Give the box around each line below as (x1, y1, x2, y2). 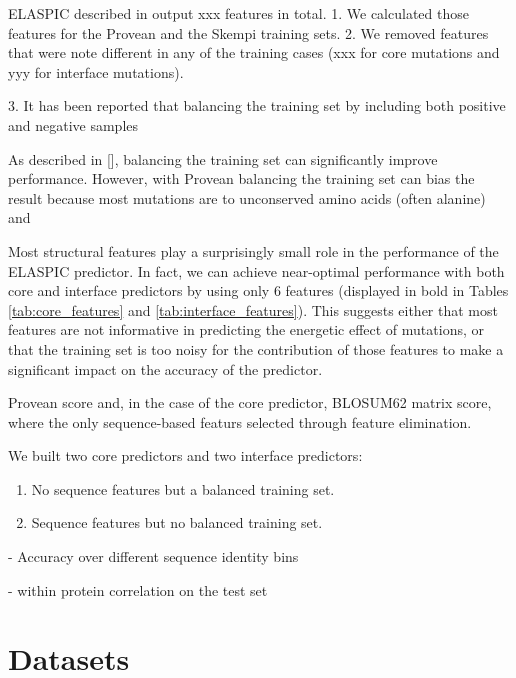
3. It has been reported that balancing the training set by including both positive (8, 95, 506, 116)
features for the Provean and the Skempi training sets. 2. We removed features (8, 22, 489, 43)
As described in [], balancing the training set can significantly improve (8, 148, 438, 169)
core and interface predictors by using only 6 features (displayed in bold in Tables (8, 280, 509, 301)
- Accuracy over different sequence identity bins (8, 546, 299, 567)
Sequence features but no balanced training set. (31, 512, 323, 533)
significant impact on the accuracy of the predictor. (8, 358, 323, 379)
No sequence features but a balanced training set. (31, 478, 335, 499)
